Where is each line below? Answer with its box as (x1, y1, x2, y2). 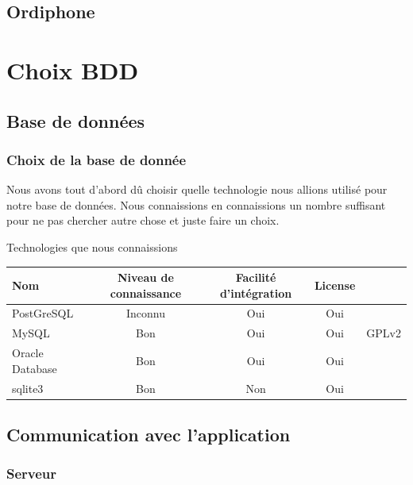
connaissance (110, 284, 182, 301)
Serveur (6, 464, 57, 483)
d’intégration (219, 284, 292, 301)
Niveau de (117, 269, 174, 286)
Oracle (12, 345, 44, 361)
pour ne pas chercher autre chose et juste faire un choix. (6, 212, 280, 229)
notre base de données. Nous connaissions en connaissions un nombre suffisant (6, 196, 386, 213)
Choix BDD (6, 53, 139, 86)
